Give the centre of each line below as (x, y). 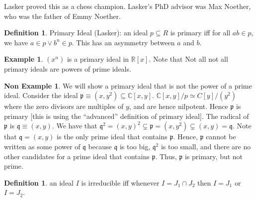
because (100, 146)
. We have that (75, 126)
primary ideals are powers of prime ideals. (68, 68)
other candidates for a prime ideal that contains (77, 156)
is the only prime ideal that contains (112, 137)
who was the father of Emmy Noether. (62, 16)
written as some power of (42, 146)
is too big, (135, 146)
